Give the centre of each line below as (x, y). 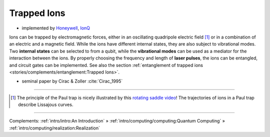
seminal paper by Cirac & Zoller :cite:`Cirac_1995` (72, 81)
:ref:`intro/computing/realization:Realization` (54, 128)
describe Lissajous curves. (46, 104)
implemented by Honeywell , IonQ (56, 28)
